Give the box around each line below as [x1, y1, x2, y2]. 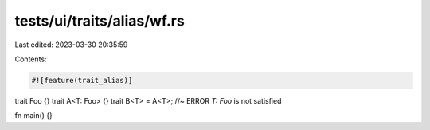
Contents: [14, 54, 47, 64]
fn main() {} [14, 111, 53, 120]
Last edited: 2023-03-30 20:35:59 [14, 40, 128, 49]
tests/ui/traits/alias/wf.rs [14, 12, 185, 30]
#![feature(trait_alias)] [31, 76, 133, 85]
